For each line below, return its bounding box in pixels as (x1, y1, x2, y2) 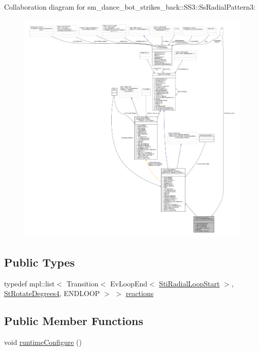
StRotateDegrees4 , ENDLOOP (4, 288, 100, 299)
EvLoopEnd (110, 278, 148, 288)
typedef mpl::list (4, 278, 55, 288)
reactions (125, 288, 154, 299)
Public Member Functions (4, 313, 143, 329)
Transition (66, 278, 99, 288)
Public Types (4, 254, 75, 270)
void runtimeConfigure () (4, 337, 82, 347)
